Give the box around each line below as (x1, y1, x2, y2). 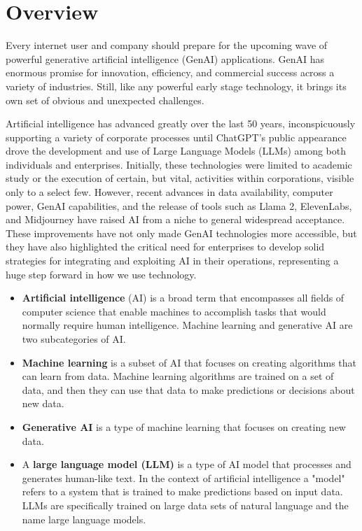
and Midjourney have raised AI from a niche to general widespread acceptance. (6, 212, 345, 227)
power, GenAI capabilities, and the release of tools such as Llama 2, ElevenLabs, (6, 198, 352, 213)
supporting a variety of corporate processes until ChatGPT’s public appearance (6, 129, 347, 144)
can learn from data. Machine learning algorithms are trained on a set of (22, 369, 334, 383)
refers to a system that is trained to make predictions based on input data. (22, 484, 343, 499)
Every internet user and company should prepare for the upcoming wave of (6, 38, 328, 52)
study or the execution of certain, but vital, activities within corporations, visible (6, 171, 354, 185)
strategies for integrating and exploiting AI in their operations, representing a (6, 253, 339, 268)
